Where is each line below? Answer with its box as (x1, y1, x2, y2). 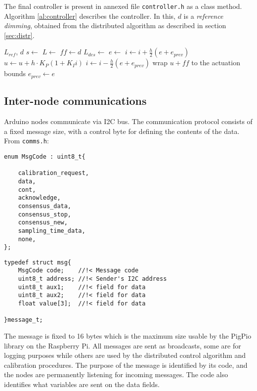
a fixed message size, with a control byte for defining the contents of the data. (4, 126, 240, 136)
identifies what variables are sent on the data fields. (4, 379, 160, 390)
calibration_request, (18, 170, 89, 177)
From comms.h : (4, 135, 49, 146)
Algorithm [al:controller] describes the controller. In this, (4, 10, 176, 21)
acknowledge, (18, 194, 61, 202)
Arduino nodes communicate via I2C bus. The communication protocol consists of (4, 116, 253, 127)
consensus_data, (18, 202, 72, 210)
